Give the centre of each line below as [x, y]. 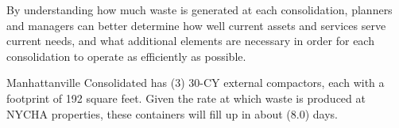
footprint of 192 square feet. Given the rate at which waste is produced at [186, 98]
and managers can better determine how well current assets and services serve [196, 25]
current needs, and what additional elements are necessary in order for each [190, 41]
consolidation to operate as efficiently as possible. [126, 56]
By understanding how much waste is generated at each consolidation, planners [199, 9]
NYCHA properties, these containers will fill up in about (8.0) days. [172, 113]
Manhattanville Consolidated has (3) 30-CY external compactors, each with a [196, 83]
